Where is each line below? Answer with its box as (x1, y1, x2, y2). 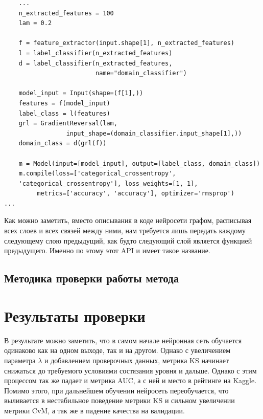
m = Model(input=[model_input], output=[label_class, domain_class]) (18, 160, 260, 167)
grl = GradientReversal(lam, (18, 120, 117, 127)
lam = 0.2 (18, 19, 52, 27)
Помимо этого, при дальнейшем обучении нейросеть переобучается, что (4, 385, 229, 395)
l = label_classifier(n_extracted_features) (18, 49, 173, 57)
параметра (4, 355, 36, 365)
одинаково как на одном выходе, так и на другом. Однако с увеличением (4, 345, 231, 356)
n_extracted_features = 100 (18, 9, 114, 17)
